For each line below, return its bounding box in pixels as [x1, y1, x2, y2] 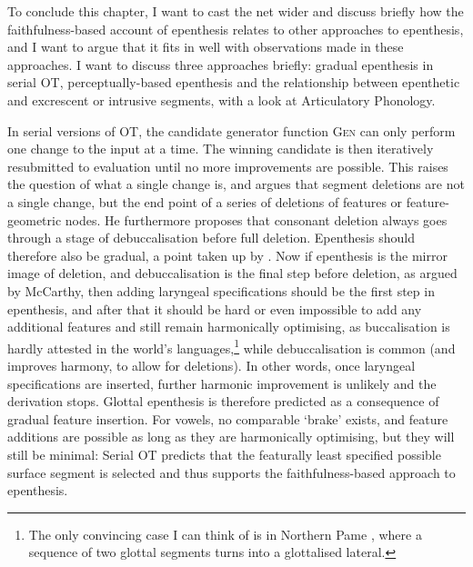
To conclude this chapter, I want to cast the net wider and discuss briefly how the [7, 2, 464, 20]
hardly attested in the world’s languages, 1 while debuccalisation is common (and [7, 335, 456, 357]
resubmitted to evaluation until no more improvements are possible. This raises [7, 156, 448, 175]
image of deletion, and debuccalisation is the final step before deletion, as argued [7, 264, 458, 283]
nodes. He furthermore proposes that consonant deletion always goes [65, 210, 448, 229]
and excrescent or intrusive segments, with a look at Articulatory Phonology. [7, 90, 436, 109]
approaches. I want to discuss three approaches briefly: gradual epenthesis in [7, 55, 434, 74]
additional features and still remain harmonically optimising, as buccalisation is [7, 317, 450, 336]
